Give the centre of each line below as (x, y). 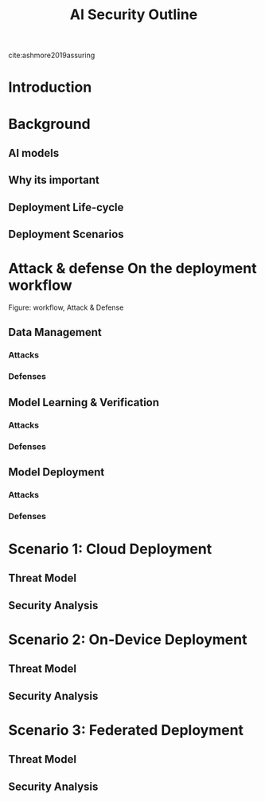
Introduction (50, 87)
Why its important (54, 180)
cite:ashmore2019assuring (52, 55)
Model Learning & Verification (84, 402)
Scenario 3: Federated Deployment (126, 730)
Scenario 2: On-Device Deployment (128, 639)
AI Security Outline (134, 15)
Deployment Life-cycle (66, 207)
